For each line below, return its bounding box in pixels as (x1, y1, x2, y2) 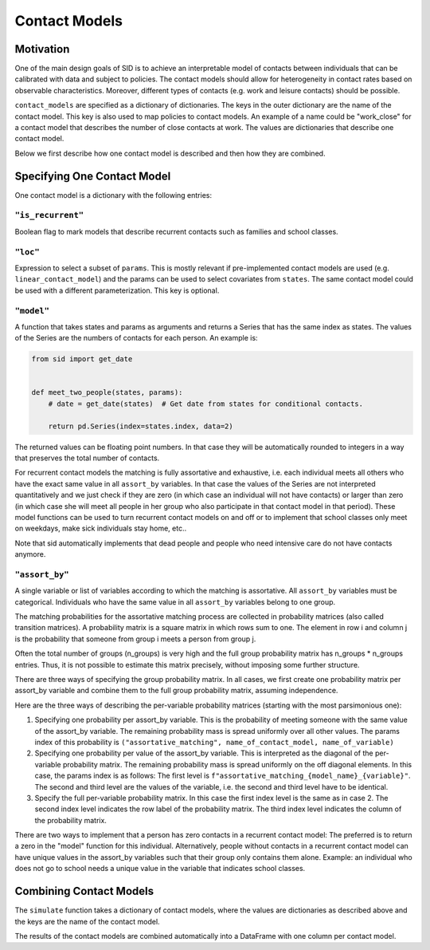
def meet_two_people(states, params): (31, 388, 183, 397)
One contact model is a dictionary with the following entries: (14, 190, 213, 199)
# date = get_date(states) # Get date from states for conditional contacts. (48, 399, 364, 408)
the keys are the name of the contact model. (14, 916, 160, 926)
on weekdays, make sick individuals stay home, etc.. (14, 523, 187, 534)
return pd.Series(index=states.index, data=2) (48, 421, 234, 431)
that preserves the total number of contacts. (14, 453, 160, 463)
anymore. (14, 550, 46, 559)
